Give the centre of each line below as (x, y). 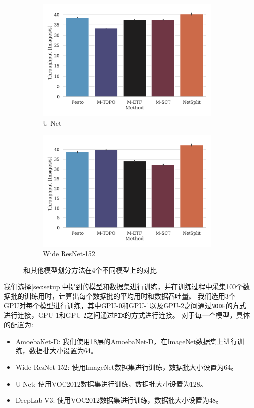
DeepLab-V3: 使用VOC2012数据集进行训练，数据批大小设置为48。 (119, 400)
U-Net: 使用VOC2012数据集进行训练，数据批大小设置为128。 (111, 383)
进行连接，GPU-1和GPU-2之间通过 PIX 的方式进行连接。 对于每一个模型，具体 (127, 315)
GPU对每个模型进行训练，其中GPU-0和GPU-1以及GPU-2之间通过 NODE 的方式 (125, 305)
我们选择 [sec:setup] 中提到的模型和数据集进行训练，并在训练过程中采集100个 (124, 286)
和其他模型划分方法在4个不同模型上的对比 (90, 270)
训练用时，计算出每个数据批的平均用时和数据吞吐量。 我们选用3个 (130, 296)
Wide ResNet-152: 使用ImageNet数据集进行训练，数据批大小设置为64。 (127, 367)
